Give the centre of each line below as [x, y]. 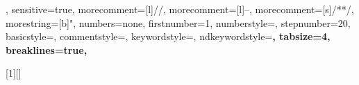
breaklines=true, [47, 49]
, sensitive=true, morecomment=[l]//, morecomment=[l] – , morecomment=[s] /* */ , [180, 9]
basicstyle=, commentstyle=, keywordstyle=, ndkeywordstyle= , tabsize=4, [168, 36]
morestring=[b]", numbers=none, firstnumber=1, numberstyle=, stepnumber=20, [178, 22]
